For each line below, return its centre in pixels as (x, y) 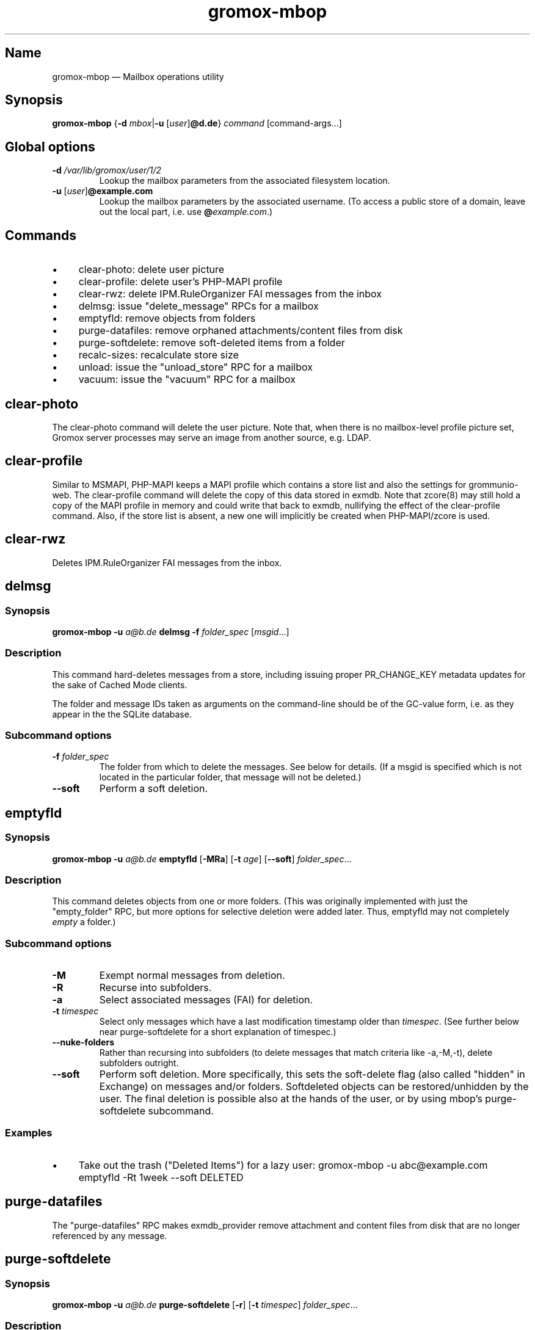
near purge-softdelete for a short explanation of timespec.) (218, 1032)
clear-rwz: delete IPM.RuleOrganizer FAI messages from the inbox (230, 294)
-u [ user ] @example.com (103, 191)
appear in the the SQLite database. (122, 714)
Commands (41, 235)
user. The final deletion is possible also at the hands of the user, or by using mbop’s (291, 1099)
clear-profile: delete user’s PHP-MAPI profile (180, 282)
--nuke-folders (83, 1042)
